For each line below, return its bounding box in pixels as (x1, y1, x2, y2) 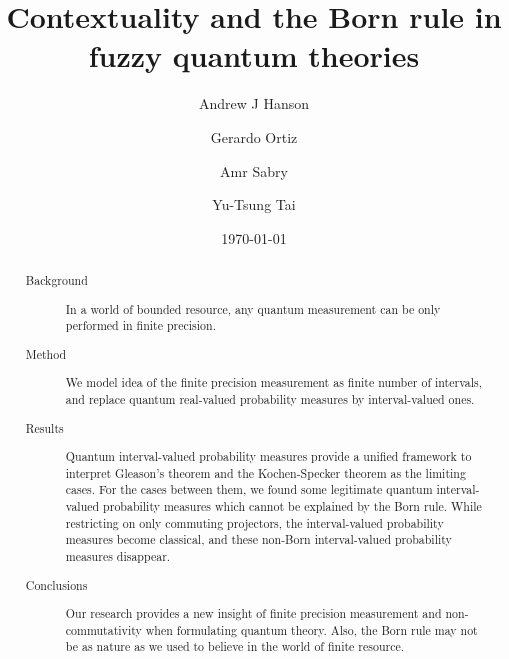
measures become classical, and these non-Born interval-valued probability (65, 531, 452, 548)
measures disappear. (65, 548, 171, 565)
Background (25, 272, 88, 289)
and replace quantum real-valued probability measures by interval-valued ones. (65, 391, 475, 408)
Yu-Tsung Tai (212, 194, 296, 215)
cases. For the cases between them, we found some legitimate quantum (65, 481, 433, 498)
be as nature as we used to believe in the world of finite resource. (65, 638, 405, 655)
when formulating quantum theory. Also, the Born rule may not (145, 621, 478, 638)
